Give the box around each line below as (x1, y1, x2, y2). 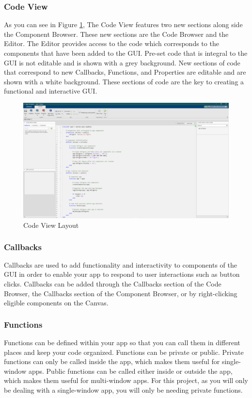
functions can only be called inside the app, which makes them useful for (4, 356, 220, 366)
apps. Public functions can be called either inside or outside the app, (28, 366, 233, 376)
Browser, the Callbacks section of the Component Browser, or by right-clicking (4, 288, 237, 298)
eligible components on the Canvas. (4, 298, 109, 308)
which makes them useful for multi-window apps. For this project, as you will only (4, 375, 248, 385)
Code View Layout (23, 220, 79, 230)
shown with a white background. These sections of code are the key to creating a (4, 76, 244, 86)
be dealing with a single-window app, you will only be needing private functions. (4, 385, 243, 395)
